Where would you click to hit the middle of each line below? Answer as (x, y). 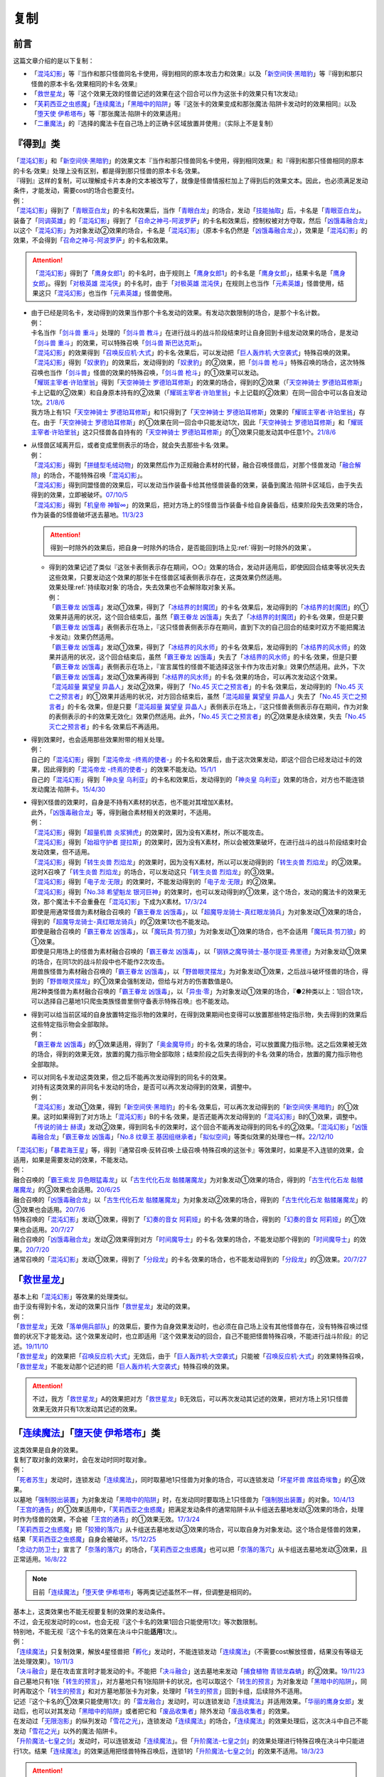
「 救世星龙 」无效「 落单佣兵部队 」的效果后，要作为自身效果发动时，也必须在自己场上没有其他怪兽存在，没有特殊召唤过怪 (191, 1326)
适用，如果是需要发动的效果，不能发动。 (72, 1160)
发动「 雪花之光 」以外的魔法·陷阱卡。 (67, 1731)
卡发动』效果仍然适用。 (83, 637)
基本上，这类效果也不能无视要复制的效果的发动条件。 (91, 1612)
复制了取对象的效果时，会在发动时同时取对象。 (82, 1460)
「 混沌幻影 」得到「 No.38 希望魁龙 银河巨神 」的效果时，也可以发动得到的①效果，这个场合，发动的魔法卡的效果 (196, 891)
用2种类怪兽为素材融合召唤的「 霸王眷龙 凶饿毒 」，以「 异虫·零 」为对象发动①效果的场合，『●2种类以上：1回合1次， (199, 991)
